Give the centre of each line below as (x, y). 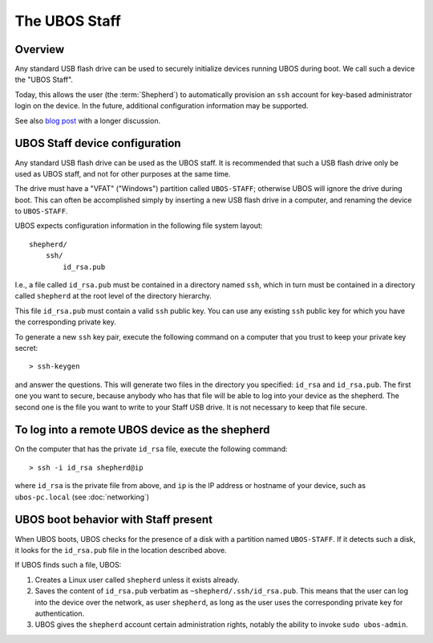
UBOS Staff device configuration (98, 143)
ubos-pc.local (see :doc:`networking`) (82, 497)
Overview (40, 49)
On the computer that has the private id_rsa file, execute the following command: (151, 449)
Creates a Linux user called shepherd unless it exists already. (137, 580)
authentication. (60, 613)
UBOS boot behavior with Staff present (113, 520)
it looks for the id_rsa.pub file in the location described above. (121, 550)
